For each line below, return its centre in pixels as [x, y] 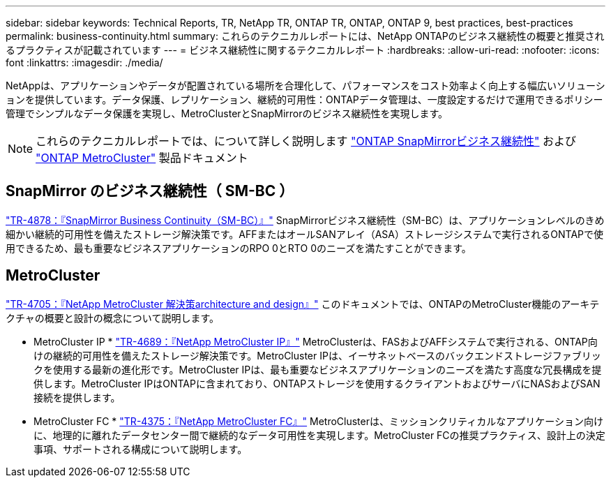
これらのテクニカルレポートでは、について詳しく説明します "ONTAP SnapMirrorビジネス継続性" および [306, 141]
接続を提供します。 [77, 397]
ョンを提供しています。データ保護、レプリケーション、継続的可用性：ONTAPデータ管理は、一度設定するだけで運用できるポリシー [304, 99]
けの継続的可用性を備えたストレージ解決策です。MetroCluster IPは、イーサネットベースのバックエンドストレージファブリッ [317, 355]
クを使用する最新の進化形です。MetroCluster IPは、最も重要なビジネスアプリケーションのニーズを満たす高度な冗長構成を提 [318, 369]
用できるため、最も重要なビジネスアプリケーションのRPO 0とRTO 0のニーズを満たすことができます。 [239, 248]
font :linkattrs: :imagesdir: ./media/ [84, 62]
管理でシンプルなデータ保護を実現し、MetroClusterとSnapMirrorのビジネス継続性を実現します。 [227, 113]
